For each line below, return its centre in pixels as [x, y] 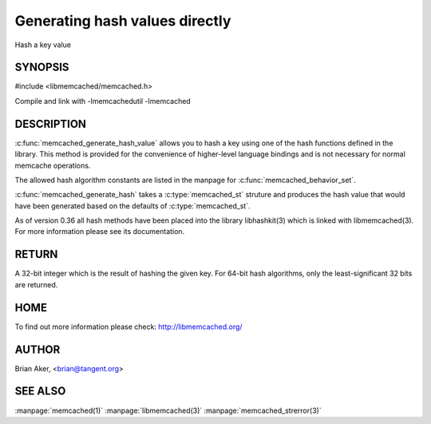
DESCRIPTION [51, 124]
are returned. [36, 284]
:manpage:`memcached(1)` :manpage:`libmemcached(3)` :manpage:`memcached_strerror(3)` [168, 410]
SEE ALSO [40, 391]
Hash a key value [43, 45]
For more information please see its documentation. [100, 232]
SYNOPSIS [42, 67]
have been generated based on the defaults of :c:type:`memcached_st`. [132, 206]
